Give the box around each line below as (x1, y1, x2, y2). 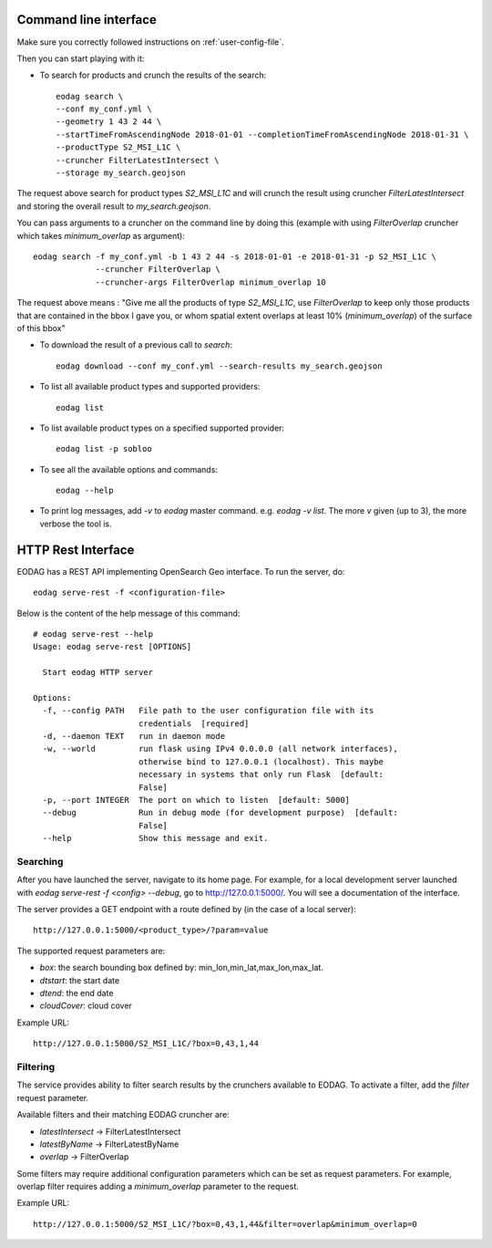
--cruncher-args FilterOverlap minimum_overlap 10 (95, 276, 327, 287)
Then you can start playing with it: (16, 53, 145, 64)
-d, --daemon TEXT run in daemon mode (42, 731, 226, 742)
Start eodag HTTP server (42, 667, 154, 678)
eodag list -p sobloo (56, 443, 152, 454)
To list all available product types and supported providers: (39, 381, 261, 392)
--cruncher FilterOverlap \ (95, 265, 220, 275)
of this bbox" (16, 322, 66, 333)
